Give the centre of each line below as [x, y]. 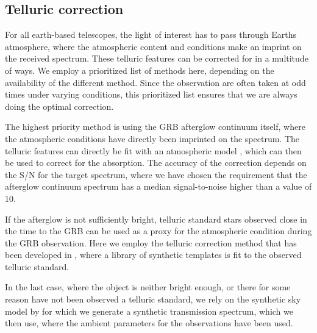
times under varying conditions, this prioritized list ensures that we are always [151, 94]
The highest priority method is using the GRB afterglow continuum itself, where [155, 127]
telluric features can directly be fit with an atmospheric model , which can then [153, 150]
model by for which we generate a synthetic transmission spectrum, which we [149, 311]
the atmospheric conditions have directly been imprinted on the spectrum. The [152, 138]
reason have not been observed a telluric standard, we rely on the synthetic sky [153, 299]
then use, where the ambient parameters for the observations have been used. [149, 323]
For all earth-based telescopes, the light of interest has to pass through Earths [151, 34]
